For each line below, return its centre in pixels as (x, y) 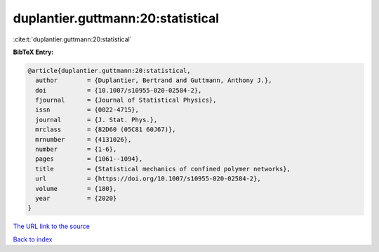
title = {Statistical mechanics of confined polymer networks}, (163, 169)
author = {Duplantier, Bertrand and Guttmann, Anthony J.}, (154, 80)
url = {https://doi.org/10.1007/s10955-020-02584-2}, (148, 179)
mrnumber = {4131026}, (84, 139)
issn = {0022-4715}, (87, 110)
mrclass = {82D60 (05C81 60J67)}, (106, 130)
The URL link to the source (52, 226)
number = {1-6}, (76, 150)
